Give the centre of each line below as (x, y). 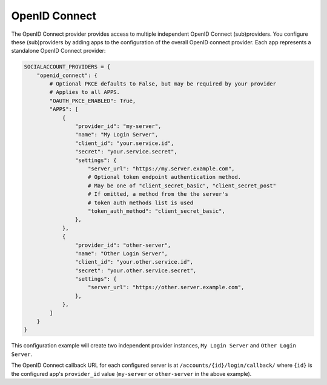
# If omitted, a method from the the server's (158, 194)
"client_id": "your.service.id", (124, 143)
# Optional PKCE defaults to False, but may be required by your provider (163, 84)
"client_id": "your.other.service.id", (134, 262)
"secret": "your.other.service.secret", (136, 270)
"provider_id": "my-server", (118, 126)
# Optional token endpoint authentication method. (165, 177)
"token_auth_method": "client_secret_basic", (157, 211)
